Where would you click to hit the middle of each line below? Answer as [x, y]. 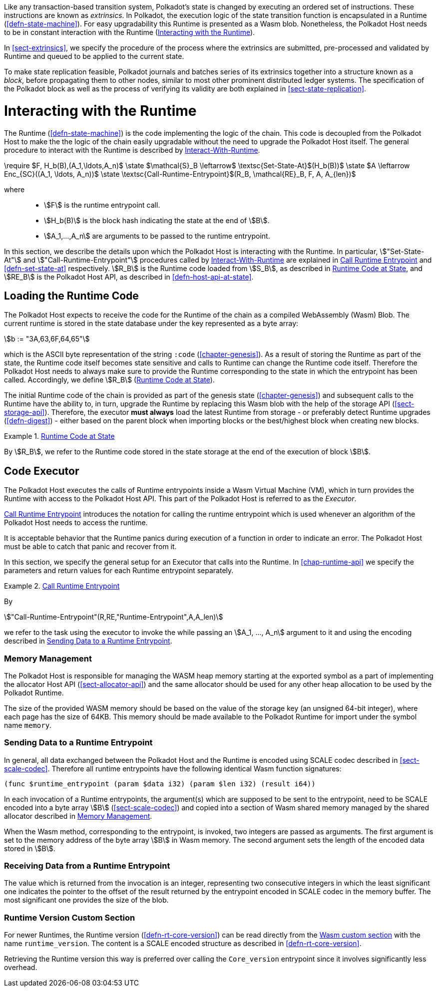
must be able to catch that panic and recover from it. [90, 547]
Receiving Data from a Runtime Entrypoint [87, 866]
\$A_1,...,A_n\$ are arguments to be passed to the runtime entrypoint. [157, 236]
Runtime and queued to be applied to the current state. [94, 56]
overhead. [21, 968]
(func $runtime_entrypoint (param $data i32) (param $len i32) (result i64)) [160, 784]
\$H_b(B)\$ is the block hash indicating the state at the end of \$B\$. [157, 220]
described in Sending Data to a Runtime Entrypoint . [88, 641]
